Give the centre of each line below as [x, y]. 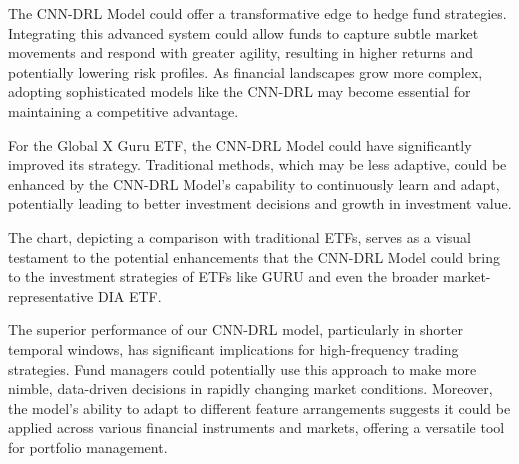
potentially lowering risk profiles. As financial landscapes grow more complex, [245, 71]
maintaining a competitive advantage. [123, 110]
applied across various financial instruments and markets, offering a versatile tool [256, 427]
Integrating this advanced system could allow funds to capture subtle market [243, 32]
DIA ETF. [129, 295]
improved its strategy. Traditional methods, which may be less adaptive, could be [257, 164]
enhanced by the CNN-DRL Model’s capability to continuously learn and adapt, [254, 183]
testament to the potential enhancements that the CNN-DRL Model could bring [254, 256]
